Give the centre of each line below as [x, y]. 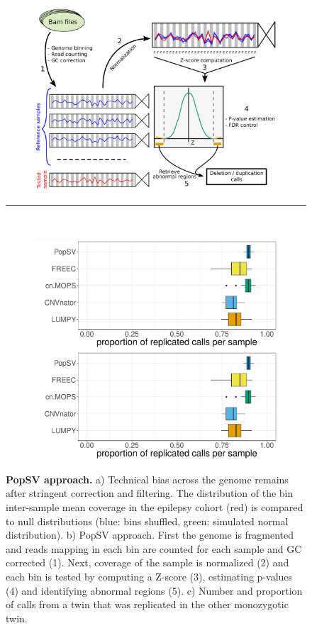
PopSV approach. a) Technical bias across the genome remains [147, 479]
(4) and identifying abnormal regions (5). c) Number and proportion [154, 590]
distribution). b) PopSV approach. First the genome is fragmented [150, 535]
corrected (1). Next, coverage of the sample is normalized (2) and [147, 562]
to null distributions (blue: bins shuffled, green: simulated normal [147, 521]
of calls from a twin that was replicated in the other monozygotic [147, 604]
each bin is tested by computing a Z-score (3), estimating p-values [149, 576]
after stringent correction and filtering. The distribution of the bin [150, 493]
